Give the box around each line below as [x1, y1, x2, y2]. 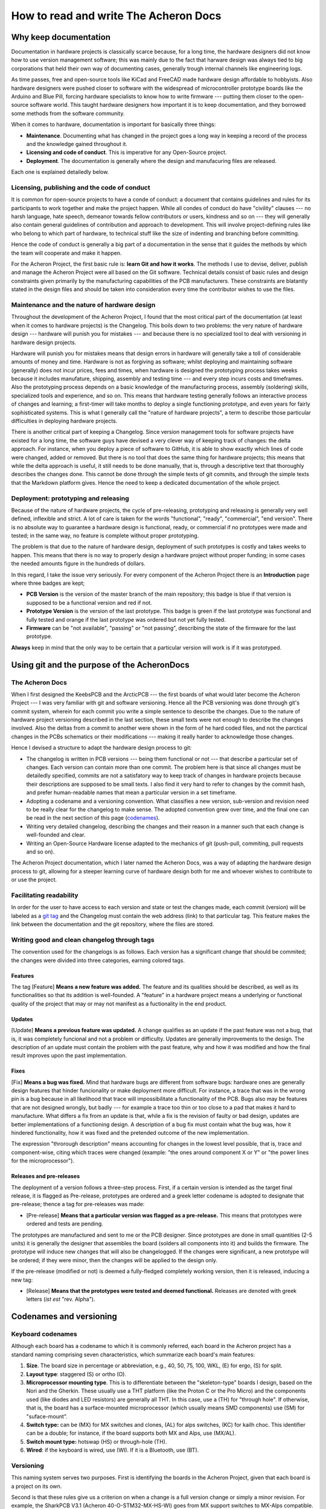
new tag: [11, 1276, 33, 1283]
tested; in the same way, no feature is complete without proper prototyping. [11, 532, 199, 540]
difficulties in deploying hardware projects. [11, 417, 118, 425]
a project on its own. [11, 1482, 62, 1490]
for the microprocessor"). [11, 1157, 75, 1164]
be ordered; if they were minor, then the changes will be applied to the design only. [11, 1256, 217, 1264]
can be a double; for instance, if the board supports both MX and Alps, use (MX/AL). [26, 1429, 237, 1437]
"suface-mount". [26, 1412, 68, 1420]
